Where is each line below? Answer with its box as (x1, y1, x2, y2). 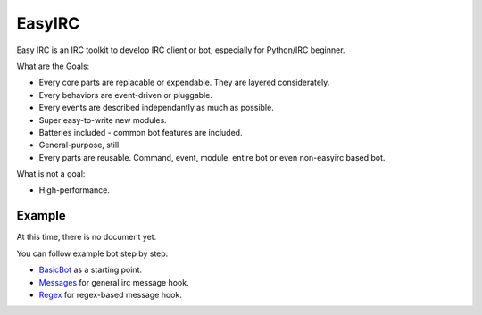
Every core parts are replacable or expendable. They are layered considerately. (38, 77, 330, 88)
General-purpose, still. (38, 139, 122, 151)
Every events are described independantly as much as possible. (38, 103, 274, 113)
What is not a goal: (16, 169, 86, 179)
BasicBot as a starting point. (38, 264, 143, 276)
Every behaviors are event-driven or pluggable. (38, 89, 213, 100)
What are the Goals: (16, 61, 90, 71)
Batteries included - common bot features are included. (38, 127, 243, 137)
